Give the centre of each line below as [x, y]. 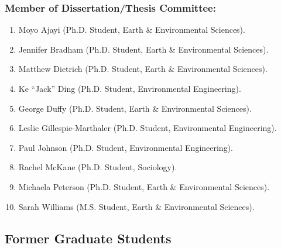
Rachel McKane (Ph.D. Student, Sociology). [98, 167]
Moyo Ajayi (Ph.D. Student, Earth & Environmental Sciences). [132, 30]
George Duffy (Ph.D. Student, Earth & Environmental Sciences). [135, 108]
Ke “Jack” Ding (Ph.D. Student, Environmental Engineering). [130, 88]
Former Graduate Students [88, 238]
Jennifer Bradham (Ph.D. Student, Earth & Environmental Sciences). [143, 49]
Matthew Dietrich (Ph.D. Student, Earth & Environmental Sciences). [143, 69]
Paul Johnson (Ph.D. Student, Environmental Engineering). [126, 147]
